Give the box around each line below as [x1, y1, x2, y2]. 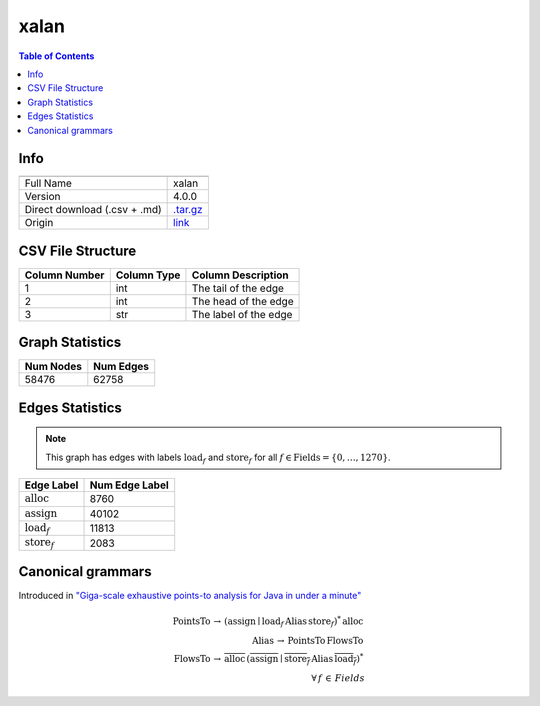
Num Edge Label [89, 478, 169, 492]
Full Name [24, 176, 72, 190]
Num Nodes [24, 360, 82, 374]
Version [24, 190, 61, 204]
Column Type [115, 268, 181, 282]
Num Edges [93, 360, 150, 374]
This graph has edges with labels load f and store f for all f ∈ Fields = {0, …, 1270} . [45, 451, 391, 465]
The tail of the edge [191, 281, 285, 295]
